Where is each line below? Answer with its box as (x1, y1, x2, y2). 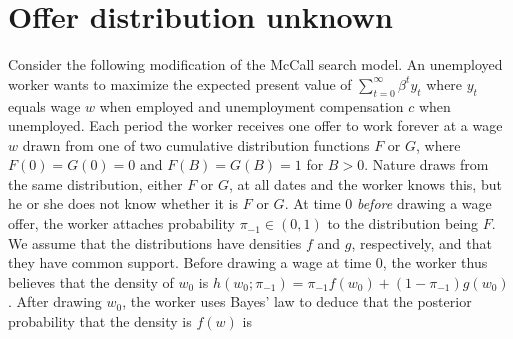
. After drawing (8, 291, 102, 312)
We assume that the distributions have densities (8, 232, 302, 253)
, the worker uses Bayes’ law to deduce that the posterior (122, 291, 472, 312)
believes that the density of (8, 271, 174, 292)
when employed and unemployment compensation (99, 95, 404, 116)
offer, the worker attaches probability (8, 213, 235, 234)
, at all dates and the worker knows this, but (228, 173, 502, 194)
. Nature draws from (364, 154, 489, 175)
